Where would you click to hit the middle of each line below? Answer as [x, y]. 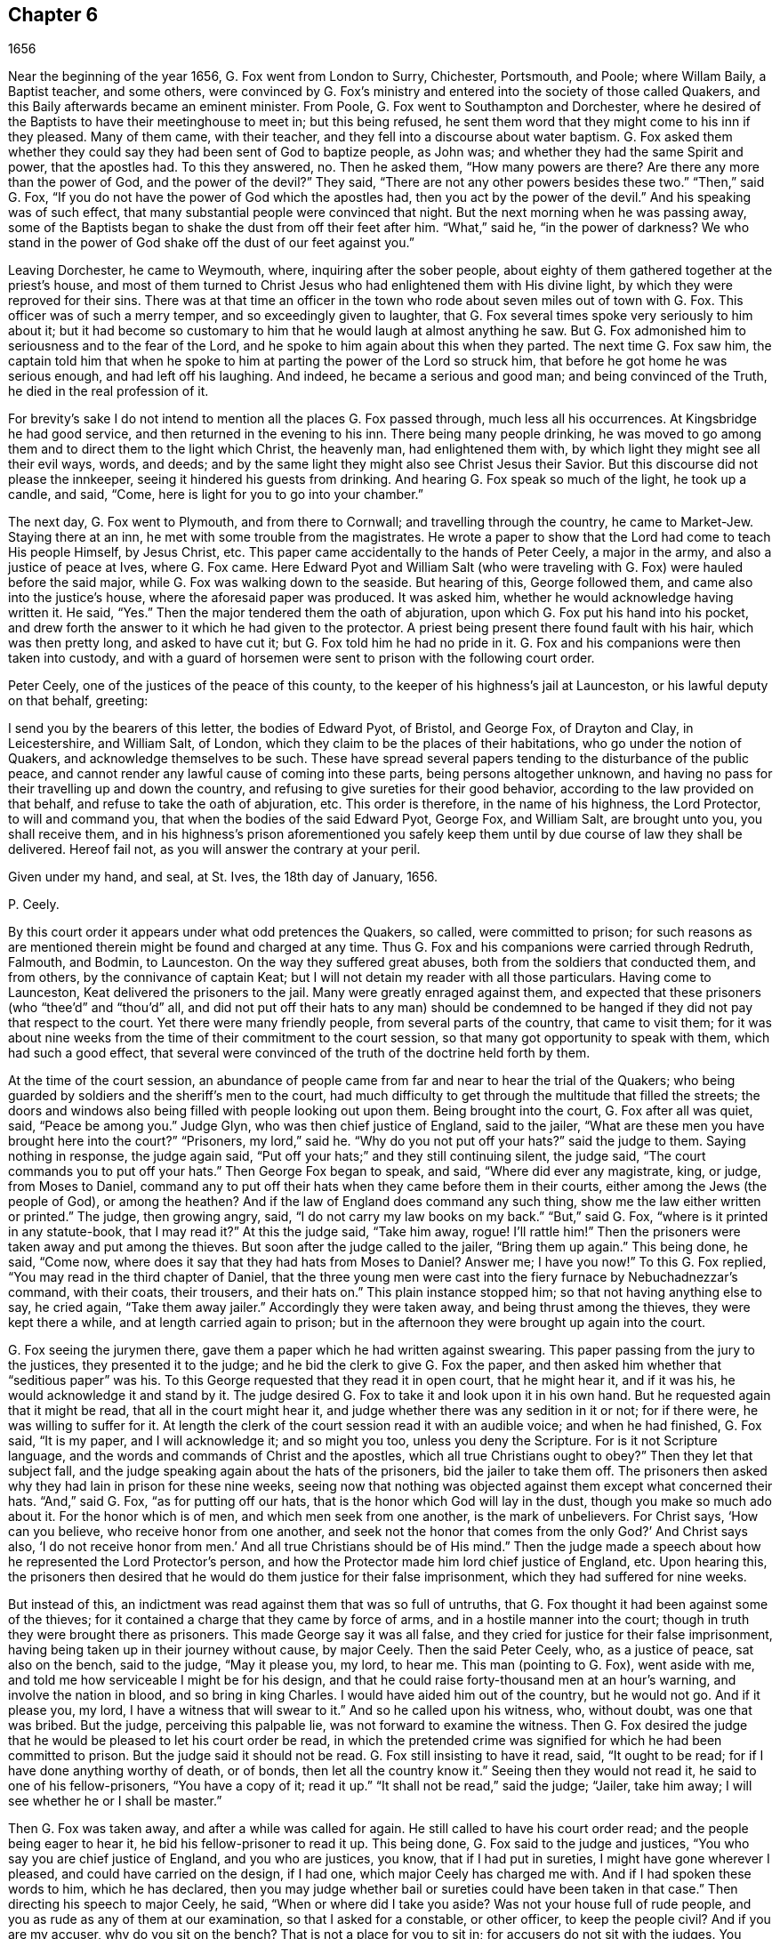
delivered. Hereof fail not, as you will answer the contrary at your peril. [214, 849]
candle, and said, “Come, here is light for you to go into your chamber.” [216, 495]
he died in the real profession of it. [109, 391]
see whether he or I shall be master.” [115, 1801]
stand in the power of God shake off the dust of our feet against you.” [211, 243]
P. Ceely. [34, 905]
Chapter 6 [53, 15]
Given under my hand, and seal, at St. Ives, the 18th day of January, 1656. [223, 877]
